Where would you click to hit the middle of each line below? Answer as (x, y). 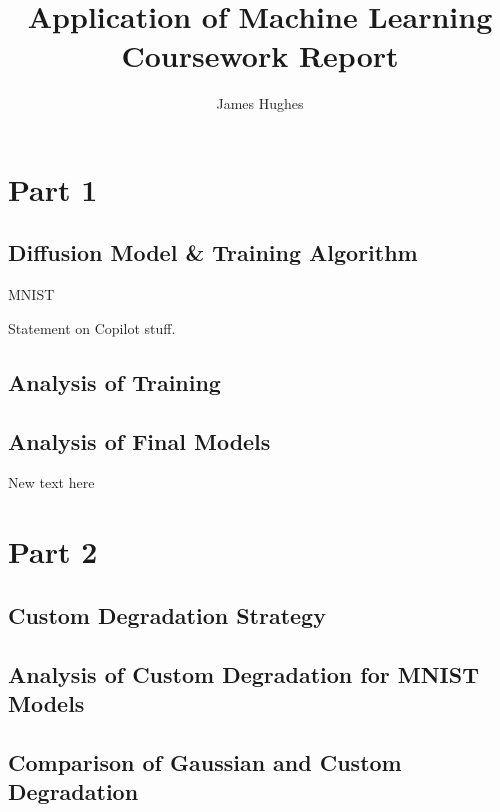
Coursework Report (260, 55)
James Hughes (260, 103)
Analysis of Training (114, 381)
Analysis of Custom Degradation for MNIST (243, 673)
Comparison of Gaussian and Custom (205, 761)
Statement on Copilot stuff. (92, 327)
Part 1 (53, 188)
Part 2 (53, 551)
